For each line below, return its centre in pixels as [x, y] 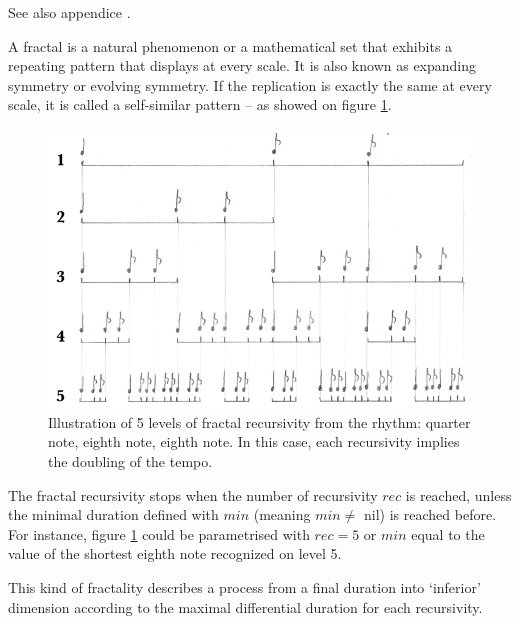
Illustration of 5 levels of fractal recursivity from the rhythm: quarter [259, 421]
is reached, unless [458, 494]
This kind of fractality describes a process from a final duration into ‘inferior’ [244, 587]
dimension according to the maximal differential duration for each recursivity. [245, 606]
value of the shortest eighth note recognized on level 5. [175, 553]
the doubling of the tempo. [130, 461]
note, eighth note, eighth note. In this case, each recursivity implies [254, 441]
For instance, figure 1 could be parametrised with [159, 533]
